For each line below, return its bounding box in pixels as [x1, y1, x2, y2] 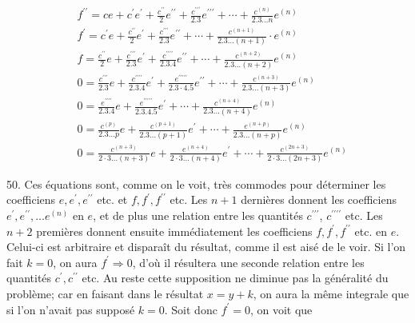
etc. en [354, 222, 388, 239]
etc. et [97, 191, 128, 208]
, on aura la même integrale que [253, 285, 409, 302]
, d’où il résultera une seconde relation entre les [132, 253, 365, 270]
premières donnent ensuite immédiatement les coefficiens [36, 222, 313, 239]
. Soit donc [164, 301, 217, 317]
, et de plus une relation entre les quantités [93, 207, 303, 224]
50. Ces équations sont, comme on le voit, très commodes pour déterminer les [6, 175, 386, 192]
